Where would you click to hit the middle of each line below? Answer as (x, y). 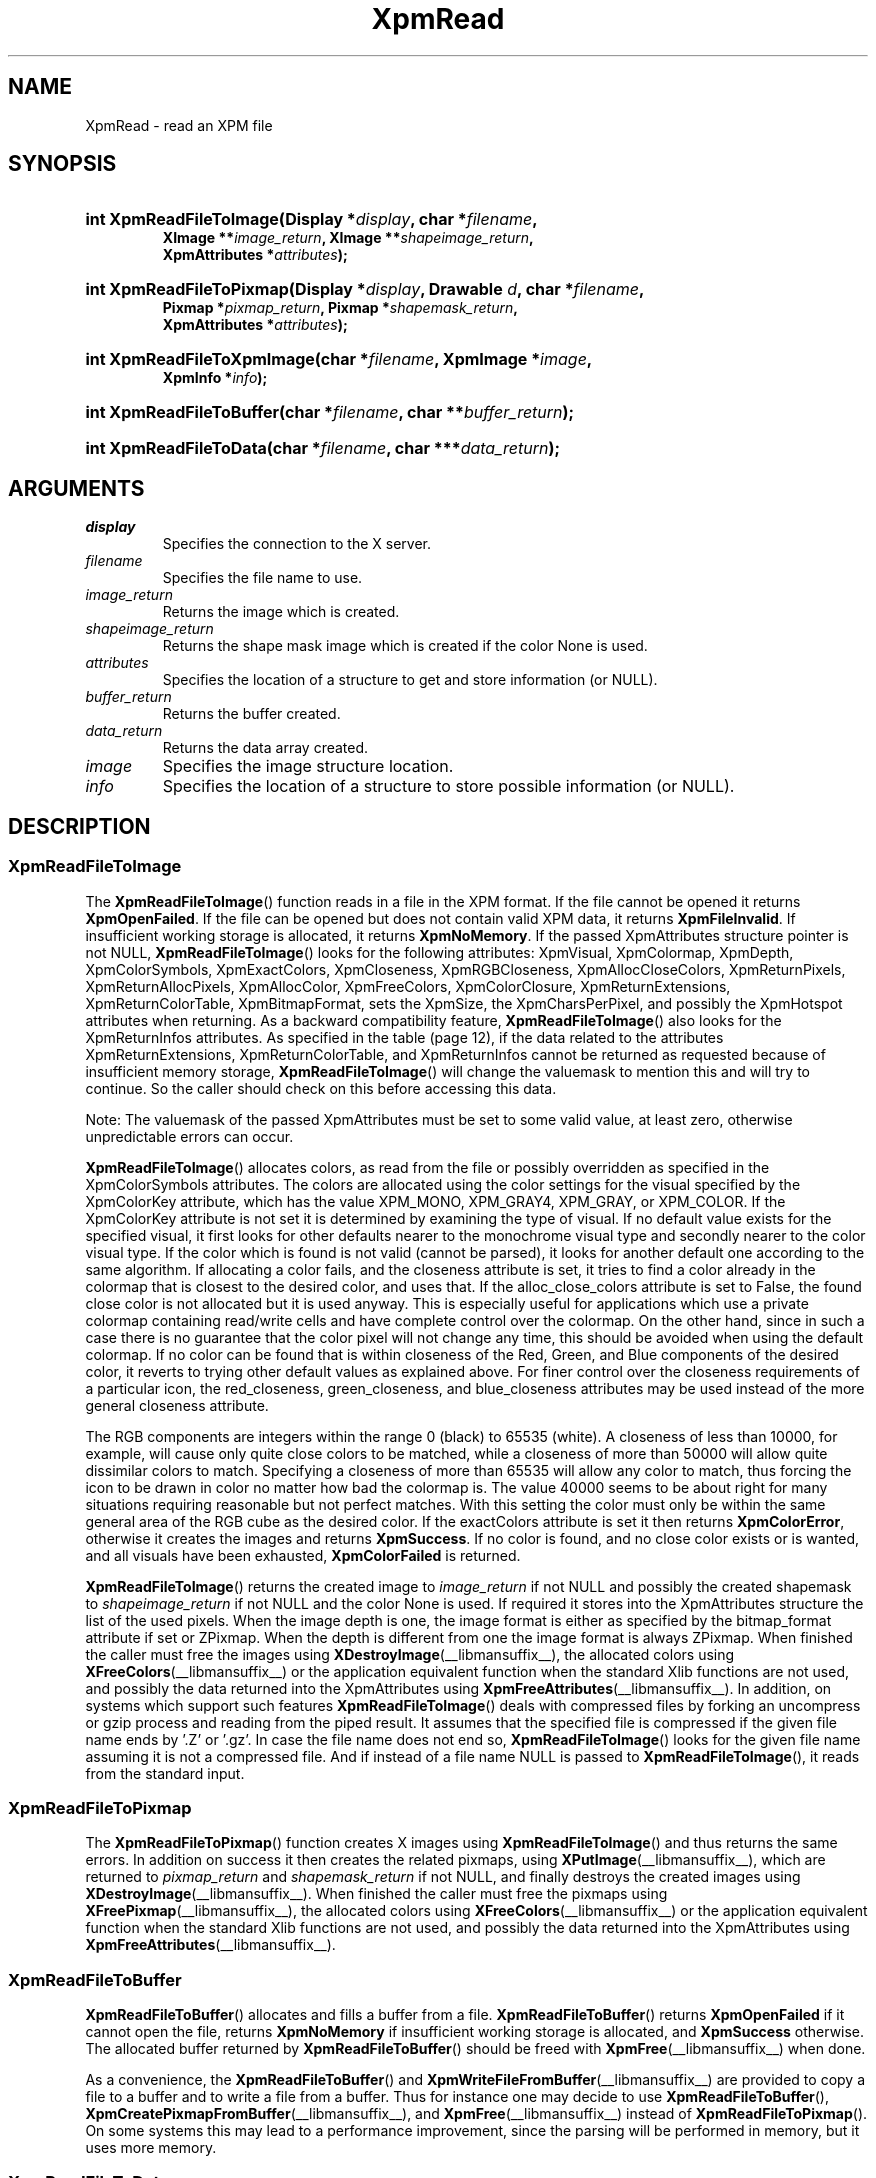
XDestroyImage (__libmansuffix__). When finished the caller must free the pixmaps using (376, 1894)
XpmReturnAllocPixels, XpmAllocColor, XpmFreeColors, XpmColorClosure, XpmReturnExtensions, (408, 986)
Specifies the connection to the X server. (297, 544)
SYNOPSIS (62, 164)
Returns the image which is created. (281, 612)
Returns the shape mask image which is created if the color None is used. (405, 646)
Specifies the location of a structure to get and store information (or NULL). (410, 680)
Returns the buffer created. (251, 714)
